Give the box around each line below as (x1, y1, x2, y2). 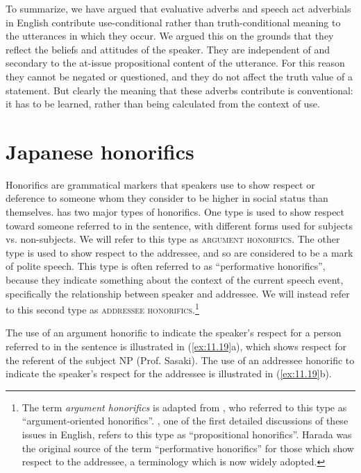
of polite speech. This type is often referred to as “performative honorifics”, (6, 259, 326, 273)
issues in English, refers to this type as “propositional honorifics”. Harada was (22, 427, 352, 442)
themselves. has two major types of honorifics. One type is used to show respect (6, 205, 345, 219)
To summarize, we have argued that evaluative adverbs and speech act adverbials (6, 1, 351, 15)
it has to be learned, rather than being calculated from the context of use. (6, 96, 320, 111)
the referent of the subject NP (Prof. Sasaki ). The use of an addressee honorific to (6, 352, 355, 367)
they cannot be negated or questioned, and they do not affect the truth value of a (6, 69, 353, 83)
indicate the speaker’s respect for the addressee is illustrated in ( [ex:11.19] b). (6, 366, 332, 381)
